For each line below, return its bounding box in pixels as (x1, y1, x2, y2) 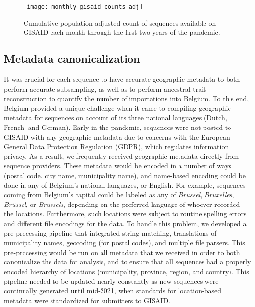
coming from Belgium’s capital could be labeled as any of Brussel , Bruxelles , (4, 189, 234, 200)
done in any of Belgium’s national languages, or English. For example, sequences (4, 179, 246, 190)
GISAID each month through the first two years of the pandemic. (24, 27, 220, 37)
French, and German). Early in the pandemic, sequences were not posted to (4, 122, 231, 132)
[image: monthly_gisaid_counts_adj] (24, 3, 143, 10)
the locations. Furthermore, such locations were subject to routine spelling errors (4, 208, 247, 219)
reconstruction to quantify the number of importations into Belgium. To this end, (4, 93, 249, 103)
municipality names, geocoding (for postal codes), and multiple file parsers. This (4, 237, 245, 248)
